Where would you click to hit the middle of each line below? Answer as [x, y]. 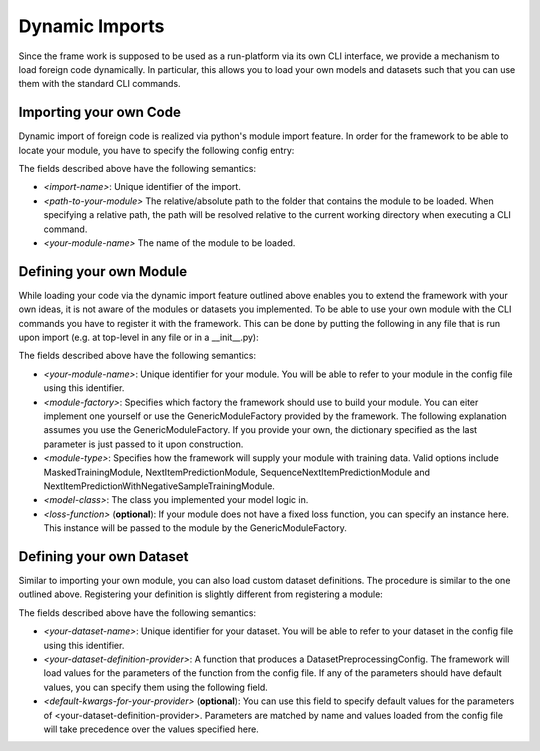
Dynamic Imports [91, 26]
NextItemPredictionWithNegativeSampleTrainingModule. [159, 486]
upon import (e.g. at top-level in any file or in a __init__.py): [138, 337]
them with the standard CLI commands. [99, 84]
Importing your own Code [100, 112]
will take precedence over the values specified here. [151, 729]
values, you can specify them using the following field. [156, 687]
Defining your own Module [103, 271]
